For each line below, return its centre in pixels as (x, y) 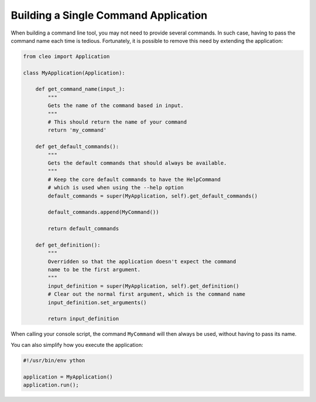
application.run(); (51, 385)
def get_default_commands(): (77, 147)
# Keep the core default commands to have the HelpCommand (134, 179)
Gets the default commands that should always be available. (137, 163)
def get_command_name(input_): (80, 89)
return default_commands (83, 229)
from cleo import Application (66, 56)
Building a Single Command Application (109, 15)
